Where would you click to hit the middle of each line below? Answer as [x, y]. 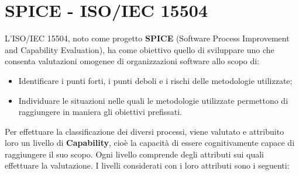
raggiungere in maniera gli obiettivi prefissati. [100, 112]
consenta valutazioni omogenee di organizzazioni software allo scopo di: [132, 61]
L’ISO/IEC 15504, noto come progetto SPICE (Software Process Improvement [147, 38]
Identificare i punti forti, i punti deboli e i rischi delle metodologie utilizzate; [155, 80]
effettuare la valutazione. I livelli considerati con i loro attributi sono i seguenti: [147, 165]
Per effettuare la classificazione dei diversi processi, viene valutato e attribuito [145, 131]
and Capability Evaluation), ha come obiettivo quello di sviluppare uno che [140, 49]
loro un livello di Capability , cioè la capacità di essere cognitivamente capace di [150, 143]
